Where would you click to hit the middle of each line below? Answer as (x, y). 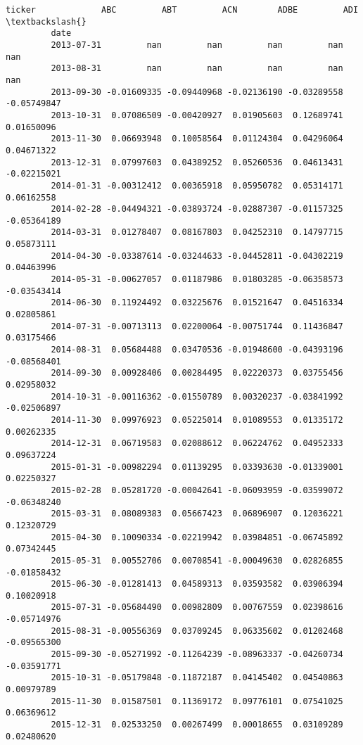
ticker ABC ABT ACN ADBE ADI (182, 10)
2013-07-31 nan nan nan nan (197, 45)
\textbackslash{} (46, 21)
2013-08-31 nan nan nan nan (197, 69)
